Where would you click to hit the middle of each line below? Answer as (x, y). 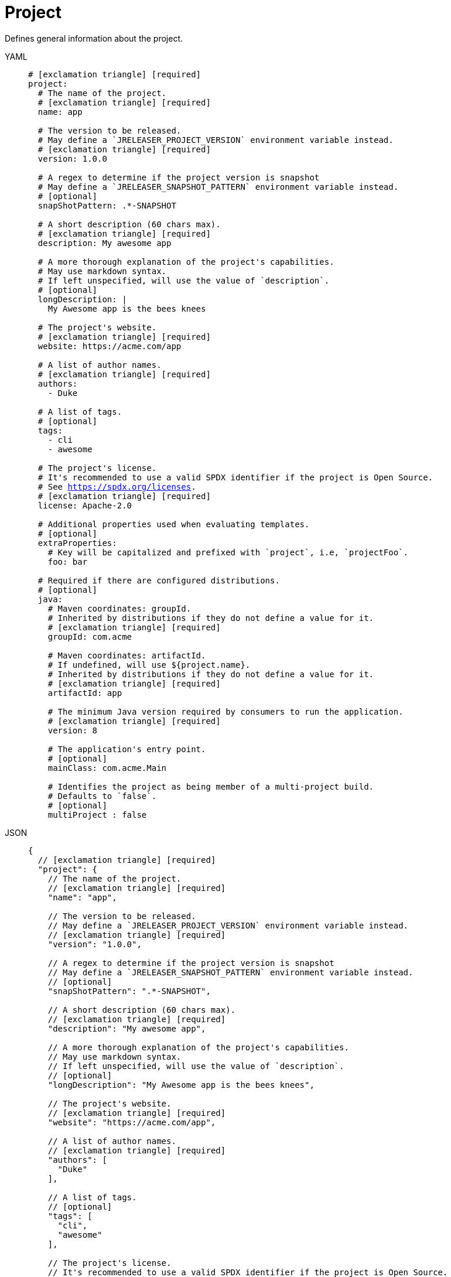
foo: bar (68, 561)
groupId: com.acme (90, 636)
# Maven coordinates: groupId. (119, 608)
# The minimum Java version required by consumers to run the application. (225, 711)
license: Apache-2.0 (85, 505)
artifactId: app (85, 693)
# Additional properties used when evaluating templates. (174, 524)
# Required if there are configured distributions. (159, 580)
